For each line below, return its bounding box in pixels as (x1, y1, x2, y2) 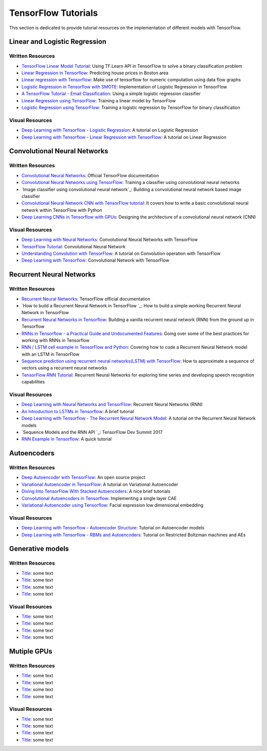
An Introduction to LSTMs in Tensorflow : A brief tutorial (21, 408, 134, 414)
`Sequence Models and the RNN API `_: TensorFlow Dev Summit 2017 (21, 429, 163, 435)
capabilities (21, 379, 45, 385)
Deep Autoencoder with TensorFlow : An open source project (21, 474, 145, 480)
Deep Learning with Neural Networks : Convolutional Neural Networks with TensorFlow (21, 236, 198, 242)
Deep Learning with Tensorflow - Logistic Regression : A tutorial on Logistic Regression (21, 127, 198, 133)
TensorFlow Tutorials (9, 7, 98, 18)
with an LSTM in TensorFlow (21, 351, 80, 357)
